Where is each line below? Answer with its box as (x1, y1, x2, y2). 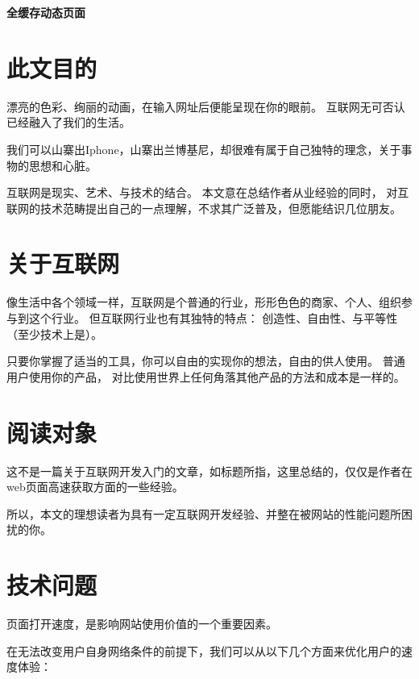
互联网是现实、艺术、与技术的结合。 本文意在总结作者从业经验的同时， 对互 (6, 184, 409, 201)
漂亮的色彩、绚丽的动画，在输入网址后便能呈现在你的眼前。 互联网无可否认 (6, 98, 405, 115)
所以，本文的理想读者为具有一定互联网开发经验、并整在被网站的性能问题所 (6, 505, 401, 522)
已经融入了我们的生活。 (6, 114, 131, 131)
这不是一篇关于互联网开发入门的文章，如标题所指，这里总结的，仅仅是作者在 (6, 462, 413, 479)
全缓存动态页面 (6, 4, 85, 20)
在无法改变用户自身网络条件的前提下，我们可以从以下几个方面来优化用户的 (6, 642, 401, 659)
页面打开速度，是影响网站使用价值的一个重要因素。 (6, 615, 277, 631)
